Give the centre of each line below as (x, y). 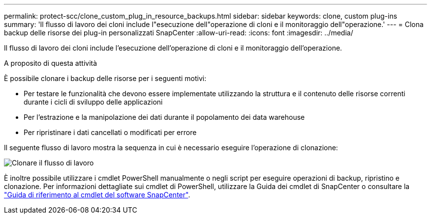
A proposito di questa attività (51, 63)
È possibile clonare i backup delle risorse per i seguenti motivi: (105, 78)
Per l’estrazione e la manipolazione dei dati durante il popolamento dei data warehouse (164, 117)
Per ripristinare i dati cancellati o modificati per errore (110, 132)
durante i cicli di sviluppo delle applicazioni (93, 102)
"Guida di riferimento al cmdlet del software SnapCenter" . (97, 195)
